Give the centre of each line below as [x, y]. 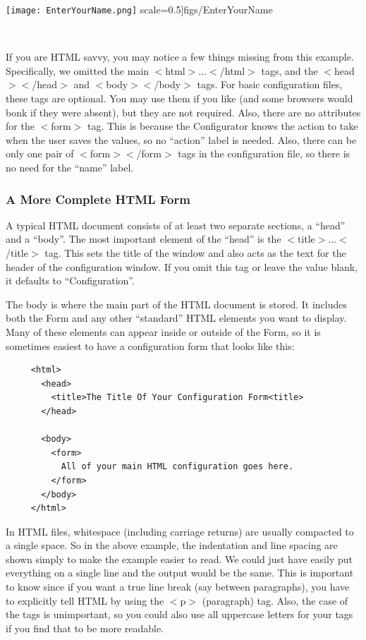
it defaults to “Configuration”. [70, 280]
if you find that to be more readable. [85, 628]
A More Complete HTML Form [98, 199]
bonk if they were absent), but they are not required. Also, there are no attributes [183, 112]
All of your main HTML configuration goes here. [177, 467]
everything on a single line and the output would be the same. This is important [180, 573]
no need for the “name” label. [70, 167]
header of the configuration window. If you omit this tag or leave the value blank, [182, 266]
